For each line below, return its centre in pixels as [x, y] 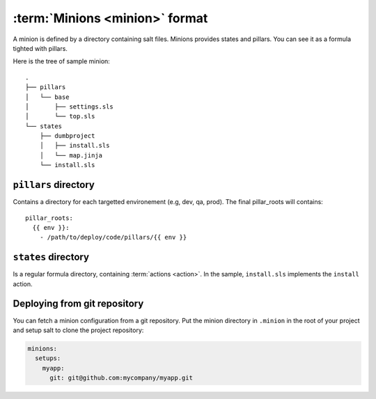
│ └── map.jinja [71, 155]
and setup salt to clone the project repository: [78, 330]
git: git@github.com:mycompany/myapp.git [121, 378]
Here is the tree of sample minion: [62, 61]
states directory [51, 257]
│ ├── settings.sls [70, 107]
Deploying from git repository [78, 304]
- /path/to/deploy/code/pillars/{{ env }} [113, 237]
